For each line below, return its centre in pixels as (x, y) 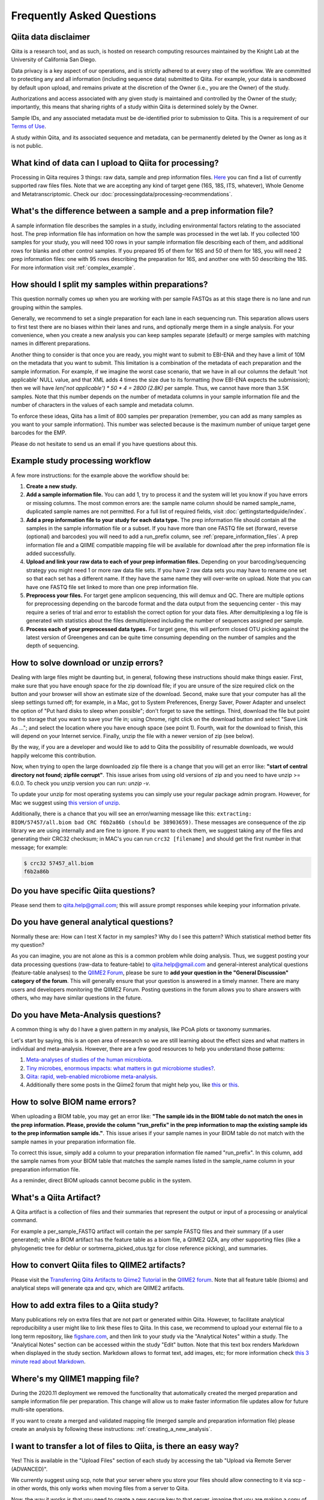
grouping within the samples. (47, 307)
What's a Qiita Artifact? (56, 1197)
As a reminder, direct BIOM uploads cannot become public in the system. (101, 1180)
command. (24, 1220)
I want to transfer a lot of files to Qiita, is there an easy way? (125, 1446)
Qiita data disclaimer (50, 37)
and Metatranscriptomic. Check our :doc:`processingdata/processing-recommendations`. (122, 194)
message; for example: (40, 847)
